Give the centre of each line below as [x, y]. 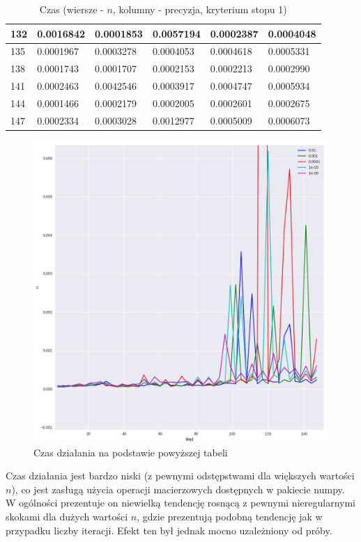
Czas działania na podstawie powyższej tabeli [131, 452]
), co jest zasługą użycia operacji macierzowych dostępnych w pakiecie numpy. [178, 489]
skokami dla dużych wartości [67, 517]
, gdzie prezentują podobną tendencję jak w [230, 517]
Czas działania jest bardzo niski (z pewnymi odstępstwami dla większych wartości [180, 476]
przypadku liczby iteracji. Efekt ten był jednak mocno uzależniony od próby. [169, 530]
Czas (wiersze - [71, 9]
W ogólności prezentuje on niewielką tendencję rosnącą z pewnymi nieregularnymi [180, 503]
